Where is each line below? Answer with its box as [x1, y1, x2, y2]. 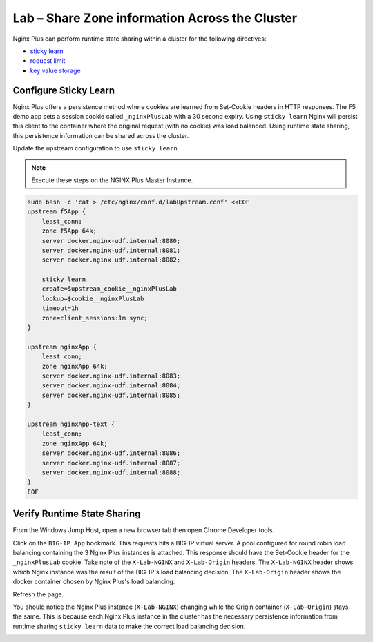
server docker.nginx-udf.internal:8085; [41, 391, 181, 399]
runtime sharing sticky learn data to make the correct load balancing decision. [12, 622, 246, 630]
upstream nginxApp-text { [27, 420, 115, 428]
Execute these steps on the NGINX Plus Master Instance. [31, 176, 193, 184]
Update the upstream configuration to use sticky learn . [12, 144, 180, 153]
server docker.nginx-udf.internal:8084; [41, 382, 181, 389]
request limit [30, 57, 66, 65]
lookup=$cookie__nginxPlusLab [41, 294, 144, 302]
